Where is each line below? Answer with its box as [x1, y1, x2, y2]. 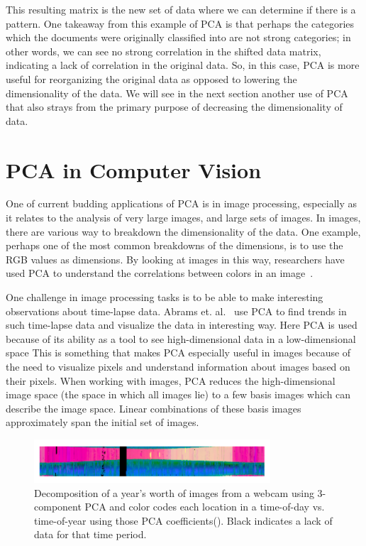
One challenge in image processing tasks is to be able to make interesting [6, 290, 323, 305]
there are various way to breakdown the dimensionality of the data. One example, [6, 224, 361, 239]
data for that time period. [34, 527, 147, 542]
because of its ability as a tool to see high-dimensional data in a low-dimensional [6, 331, 356, 346]
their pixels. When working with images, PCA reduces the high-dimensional [6, 373, 335, 388]
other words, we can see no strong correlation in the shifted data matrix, [6, 43, 321, 58]
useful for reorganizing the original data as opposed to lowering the [6, 71, 297, 86]
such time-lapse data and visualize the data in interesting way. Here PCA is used [6, 317, 357, 332]
